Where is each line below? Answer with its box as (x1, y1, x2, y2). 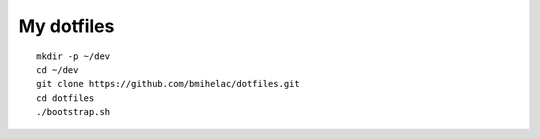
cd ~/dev (36, 64, 79, 75)
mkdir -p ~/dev (36, 50, 111, 62)
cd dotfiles (36, 92, 95, 104)
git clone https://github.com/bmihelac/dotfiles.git (36, 78, 300, 90)
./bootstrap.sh (36, 106, 111, 118)
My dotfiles (18, 15, 115, 37)
